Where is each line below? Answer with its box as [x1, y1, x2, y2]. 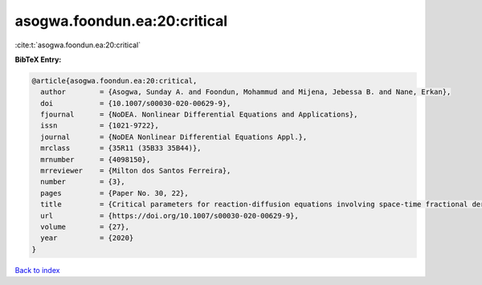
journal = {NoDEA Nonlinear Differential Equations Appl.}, [40, 132, 308, 141]
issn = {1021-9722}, [40, 121, 160, 130]
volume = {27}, [40, 222, 130, 231]
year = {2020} [40, 234, 134, 242]
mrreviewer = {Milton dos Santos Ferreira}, [40, 166, 231, 176]
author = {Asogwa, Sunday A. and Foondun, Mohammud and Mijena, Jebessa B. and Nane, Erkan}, [40, 88, 451, 96]
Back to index [14, 265, 60, 275]
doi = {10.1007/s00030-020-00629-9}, [40, 99, 231, 108]
